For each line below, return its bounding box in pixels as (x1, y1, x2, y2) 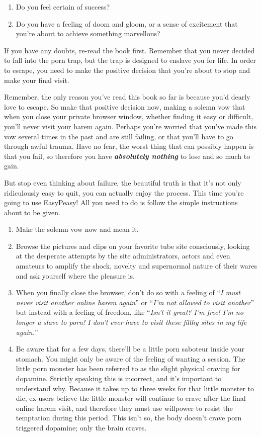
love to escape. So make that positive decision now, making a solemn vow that (4, 101, 245, 112)
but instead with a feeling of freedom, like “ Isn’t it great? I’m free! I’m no (16, 307, 243, 317)
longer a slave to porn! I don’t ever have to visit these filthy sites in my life (16, 317, 247, 327)
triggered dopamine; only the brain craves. (16, 422, 147, 432)
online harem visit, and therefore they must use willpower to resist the (16, 402, 233, 413)
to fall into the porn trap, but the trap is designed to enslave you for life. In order (4, 55, 256, 65)
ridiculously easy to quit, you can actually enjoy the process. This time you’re (4, 187, 244, 198)
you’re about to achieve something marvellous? (16, 28, 160, 39)
